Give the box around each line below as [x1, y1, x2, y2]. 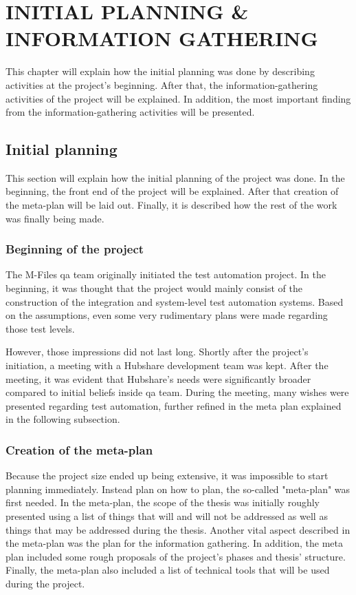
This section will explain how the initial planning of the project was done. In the [5, 170, 345, 185]
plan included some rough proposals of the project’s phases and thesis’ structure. [5, 549, 346, 563]
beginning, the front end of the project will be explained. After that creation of [5, 184, 339, 198]
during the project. [5, 576, 85, 590]
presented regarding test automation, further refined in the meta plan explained [5, 398, 342, 413]
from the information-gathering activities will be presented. [5, 105, 255, 119]
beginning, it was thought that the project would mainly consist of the [5, 281, 302, 295]
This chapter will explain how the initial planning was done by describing [5, 64, 315, 79]
